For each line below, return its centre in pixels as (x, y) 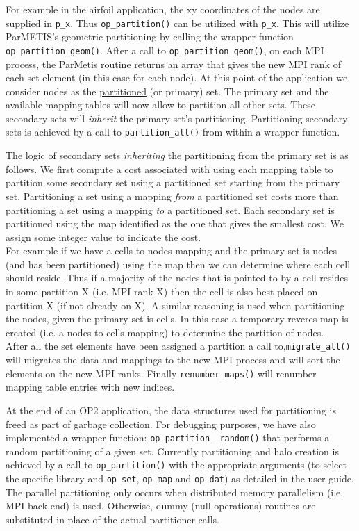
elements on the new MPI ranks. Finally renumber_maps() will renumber (161, 373)
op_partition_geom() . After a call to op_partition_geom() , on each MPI (165, 50)
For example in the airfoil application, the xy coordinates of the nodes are (163, 9)
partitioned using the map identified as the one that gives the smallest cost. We (175, 223)
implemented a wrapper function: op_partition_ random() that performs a (168, 438)
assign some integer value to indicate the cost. (103, 237)
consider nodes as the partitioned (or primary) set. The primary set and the (167, 91)
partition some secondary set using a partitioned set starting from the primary (173, 182)
